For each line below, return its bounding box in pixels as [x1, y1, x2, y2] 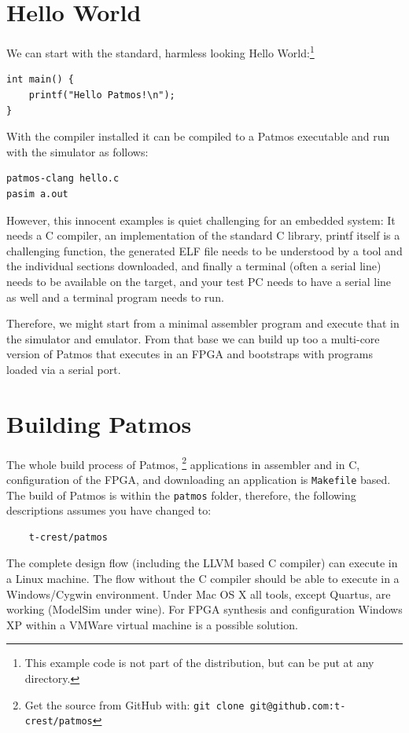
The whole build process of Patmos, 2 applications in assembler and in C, [6, 453, 360, 472]
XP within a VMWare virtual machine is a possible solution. [6, 616, 298, 632]
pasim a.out [6, 188, 68, 200]
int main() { [6, 74, 74, 86]
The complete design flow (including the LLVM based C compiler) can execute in [6, 555, 398, 571]
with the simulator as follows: [6, 143, 149, 159]
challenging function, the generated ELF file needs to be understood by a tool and [6, 242, 403, 258]
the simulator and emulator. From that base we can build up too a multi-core [6, 330, 380, 346]
